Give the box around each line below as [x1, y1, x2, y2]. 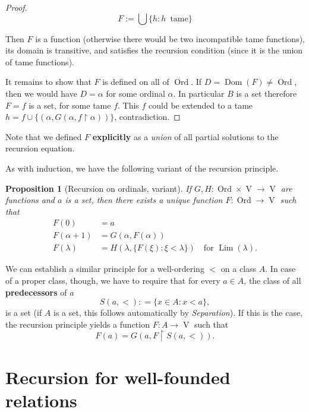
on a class [220, 262, 257, 275]
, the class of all [244, 274, 301, 286]
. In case [265, 262, 296, 275]
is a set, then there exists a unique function [65, 194, 223, 206]
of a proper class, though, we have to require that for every [5, 274, 220, 286]
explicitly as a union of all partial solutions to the [92, 130, 279, 142]
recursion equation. [5, 142, 75, 154]
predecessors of [5, 286, 67, 298]
